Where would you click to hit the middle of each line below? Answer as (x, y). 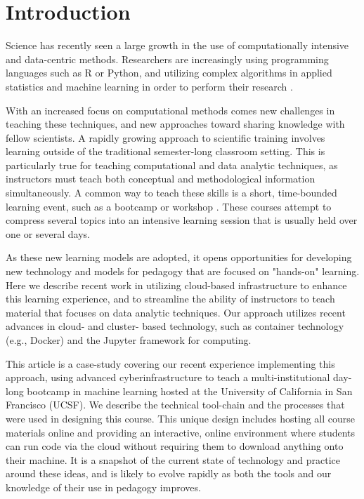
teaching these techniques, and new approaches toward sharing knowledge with (175, 124)
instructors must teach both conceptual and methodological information (161, 179)
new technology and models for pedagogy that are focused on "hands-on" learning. (183, 271)
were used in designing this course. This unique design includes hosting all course (181, 418)
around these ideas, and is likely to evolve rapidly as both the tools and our (169, 473)
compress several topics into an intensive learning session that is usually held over (182, 220)
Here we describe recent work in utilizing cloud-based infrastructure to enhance (176, 285)
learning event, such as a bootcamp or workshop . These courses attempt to (169, 206)
